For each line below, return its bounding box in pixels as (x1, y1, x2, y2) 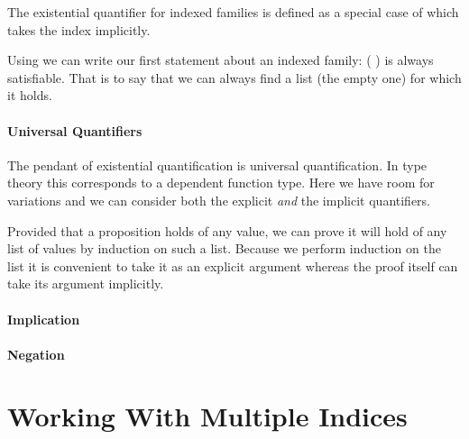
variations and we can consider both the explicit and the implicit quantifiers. (7, 190, 431, 209)
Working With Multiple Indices (7, 398, 408, 434)
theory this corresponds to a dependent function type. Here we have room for (7, 173, 435, 192)
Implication (7, 309, 80, 328)
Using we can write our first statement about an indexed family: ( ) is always (7, 50, 434, 69)
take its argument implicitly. (7, 274, 164, 293)
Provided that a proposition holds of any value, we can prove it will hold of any (7, 221, 447, 240)
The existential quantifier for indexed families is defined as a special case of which (7, 3, 459, 21)
